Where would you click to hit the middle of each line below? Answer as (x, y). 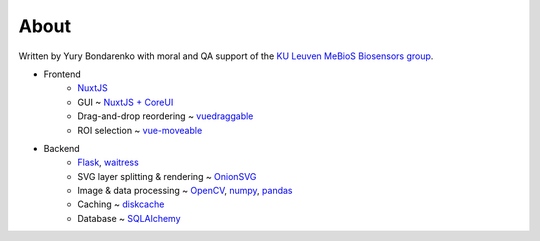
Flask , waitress (108, 162)
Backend (61, 148)
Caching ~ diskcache (121, 204)
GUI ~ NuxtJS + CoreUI (125, 102)
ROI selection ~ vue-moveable (140, 130)
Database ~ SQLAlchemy (129, 218)
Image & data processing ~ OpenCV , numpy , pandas (185, 191)
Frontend (62, 74)
